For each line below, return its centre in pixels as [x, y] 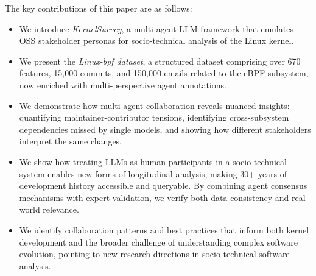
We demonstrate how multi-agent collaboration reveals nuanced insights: [154, 105]
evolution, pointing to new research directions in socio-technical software [154, 254]
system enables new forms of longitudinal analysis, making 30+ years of [153, 173]
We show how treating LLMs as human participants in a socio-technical [153, 161]
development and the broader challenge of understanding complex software [159, 242]
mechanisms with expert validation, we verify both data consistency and [154, 197]
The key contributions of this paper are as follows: [99, 8]
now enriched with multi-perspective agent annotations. [123, 84]
